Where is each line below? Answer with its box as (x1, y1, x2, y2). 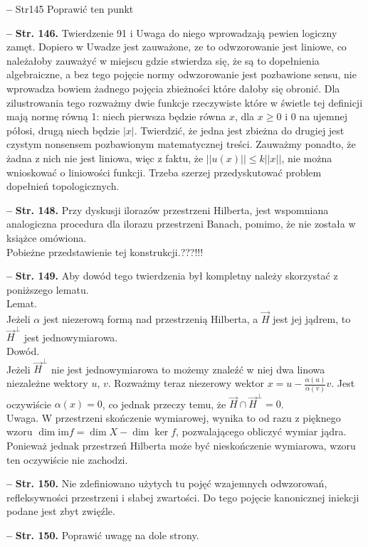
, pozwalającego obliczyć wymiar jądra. (176, 424, 347, 439)
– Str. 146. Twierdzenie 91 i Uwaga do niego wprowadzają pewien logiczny (6, 25, 337, 40)
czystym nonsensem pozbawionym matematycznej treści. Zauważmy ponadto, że (6, 137, 356, 152)
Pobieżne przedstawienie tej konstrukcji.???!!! (6, 244, 204, 259)
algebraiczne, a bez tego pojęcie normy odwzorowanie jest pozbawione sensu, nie (6, 67, 357, 82)
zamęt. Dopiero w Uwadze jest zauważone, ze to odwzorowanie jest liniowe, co (6, 39, 347, 54)
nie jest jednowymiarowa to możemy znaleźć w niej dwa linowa (51, 361, 325, 376)
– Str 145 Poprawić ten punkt (6, 1, 134, 16)
